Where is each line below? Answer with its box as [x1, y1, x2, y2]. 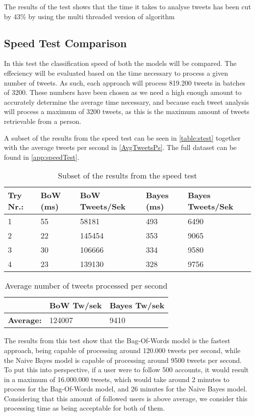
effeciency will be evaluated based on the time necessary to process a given [4, 67, 228, 78]
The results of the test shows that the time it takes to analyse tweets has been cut [4, 1, 251, 11]
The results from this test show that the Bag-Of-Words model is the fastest [4, 335, 230, 346]
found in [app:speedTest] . [4, 151, 79, 162]
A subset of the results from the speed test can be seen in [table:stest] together [4, 132, 241, 143]
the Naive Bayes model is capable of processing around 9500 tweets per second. [4, 355, 242, 365]
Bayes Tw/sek [109, 299, 165, 311]
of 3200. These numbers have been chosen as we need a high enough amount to [4, 87, 242, 97]
